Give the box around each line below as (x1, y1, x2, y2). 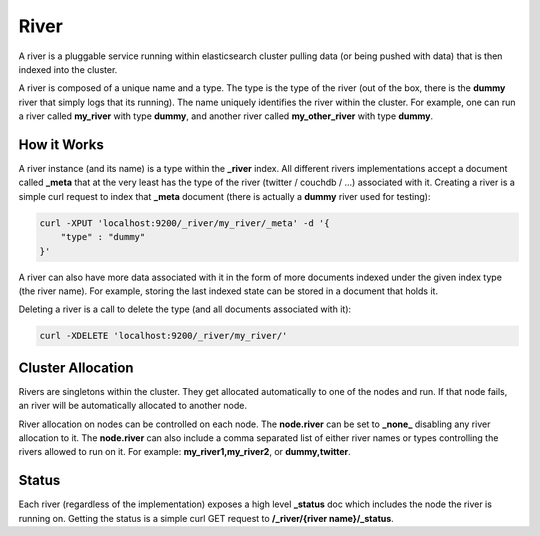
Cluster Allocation (18, 359, 134, 376)
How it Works (18, 136, 104, 153)
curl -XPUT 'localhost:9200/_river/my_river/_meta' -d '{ (39, 217, 330, 229)
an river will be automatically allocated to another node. (18, 400, 247, 412)
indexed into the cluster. (18, 63, 118, 75)
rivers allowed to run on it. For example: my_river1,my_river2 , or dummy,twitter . (18, 446, 352, 458)
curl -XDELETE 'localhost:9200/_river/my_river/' (39, 330, 288, 342)
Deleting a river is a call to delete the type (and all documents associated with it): (18, 303, 352, 315)
